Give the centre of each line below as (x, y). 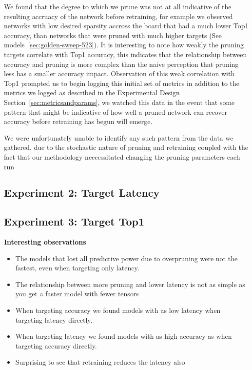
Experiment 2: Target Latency (82, 193)
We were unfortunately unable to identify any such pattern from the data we (119, 137)
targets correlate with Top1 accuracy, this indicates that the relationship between (126, 54)
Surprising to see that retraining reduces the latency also (100, 362)
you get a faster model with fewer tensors (77, 294)
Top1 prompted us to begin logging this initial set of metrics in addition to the (122, 83)
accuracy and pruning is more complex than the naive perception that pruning (121, 64)
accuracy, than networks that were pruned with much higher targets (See (113, 35)
